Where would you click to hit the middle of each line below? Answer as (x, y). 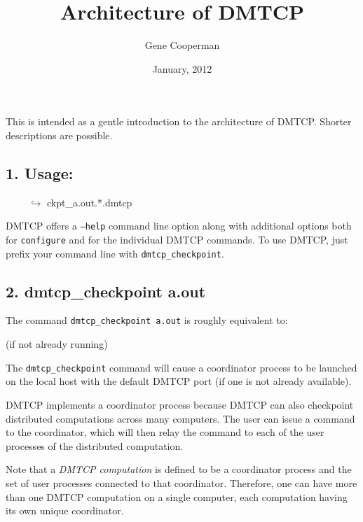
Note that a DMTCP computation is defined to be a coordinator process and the (179, 469)
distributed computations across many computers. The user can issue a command (180, 418)
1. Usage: (40, 172)
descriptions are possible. (59, 135)
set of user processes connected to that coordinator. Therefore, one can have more (181, 482)
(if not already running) (57, 344)
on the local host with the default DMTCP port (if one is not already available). (179, 381)
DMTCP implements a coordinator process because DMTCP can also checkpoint (180, 404)
